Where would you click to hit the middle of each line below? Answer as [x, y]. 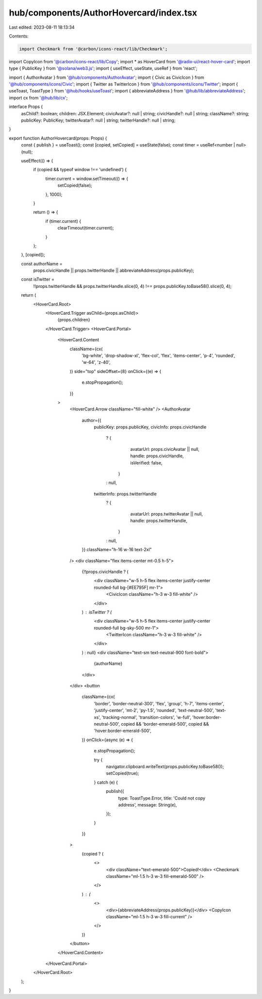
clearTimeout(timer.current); [86, 228]
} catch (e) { [106, 782]
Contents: [19, 36]
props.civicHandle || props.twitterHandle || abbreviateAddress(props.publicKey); [114, 270]
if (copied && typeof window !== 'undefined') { [80, 170]
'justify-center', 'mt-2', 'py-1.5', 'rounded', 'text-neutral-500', [154, 711]
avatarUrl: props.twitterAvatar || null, [167, 514]
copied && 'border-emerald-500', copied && [165, 724]
